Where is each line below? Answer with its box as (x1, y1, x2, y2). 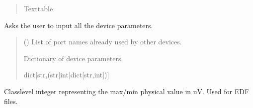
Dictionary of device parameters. (23, 53, 123, 63)
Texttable (23, 3, 53, 13)
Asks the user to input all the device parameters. (4, 20, 153, 30)
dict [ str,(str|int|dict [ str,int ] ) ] (23, 70, 109, 80)
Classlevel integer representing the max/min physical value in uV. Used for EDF (4, 86, 250, 96)
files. (4, 96, 18, 106)
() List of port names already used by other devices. (23, 36, 182, 47)
